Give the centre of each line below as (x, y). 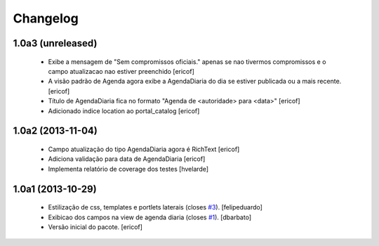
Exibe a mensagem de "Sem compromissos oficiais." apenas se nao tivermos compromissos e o (187, 61)
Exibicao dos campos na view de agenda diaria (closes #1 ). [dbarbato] (150, 217)
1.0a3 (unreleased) (55, 43)
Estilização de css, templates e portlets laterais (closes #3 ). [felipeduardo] (155, 207)
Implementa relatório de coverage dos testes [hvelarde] (128, 169)
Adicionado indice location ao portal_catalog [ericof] (124, 111)
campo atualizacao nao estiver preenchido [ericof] (121, 71)
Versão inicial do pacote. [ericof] (95, 227)
